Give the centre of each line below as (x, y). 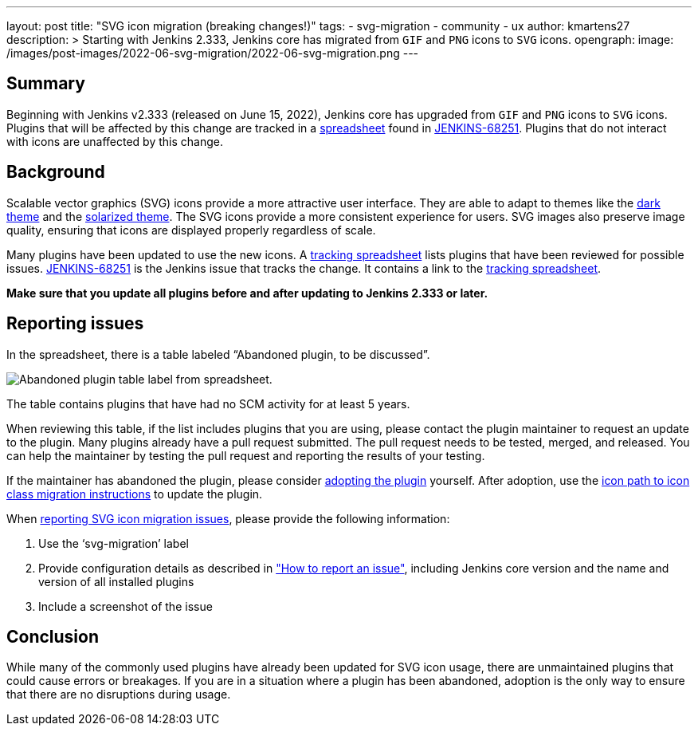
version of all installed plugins (116, 581)
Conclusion (53, 636)
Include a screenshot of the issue (125, 606)
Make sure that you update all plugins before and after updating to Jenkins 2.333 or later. (247, 293)
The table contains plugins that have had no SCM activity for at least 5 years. (208, 403)
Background (56, 172)
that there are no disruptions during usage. (119, 695)
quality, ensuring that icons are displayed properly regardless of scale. (191, 230)
